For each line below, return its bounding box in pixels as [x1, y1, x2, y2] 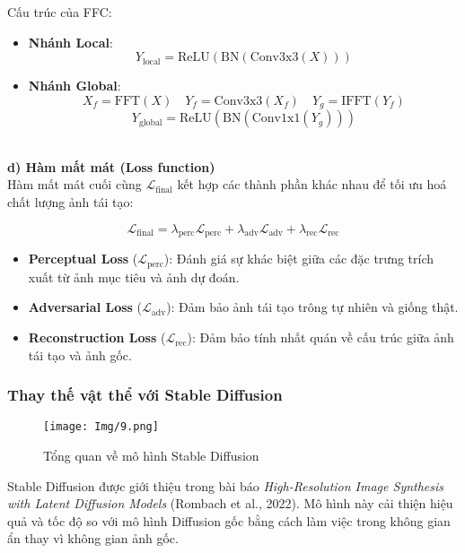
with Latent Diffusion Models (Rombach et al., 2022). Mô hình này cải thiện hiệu [7, 494, 453, 513]
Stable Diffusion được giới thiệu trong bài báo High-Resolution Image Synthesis [7, 476, 444, 495]
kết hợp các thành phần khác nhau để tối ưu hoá [177, 175, 447, 194]
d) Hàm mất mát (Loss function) [7, 157, 215, 176]
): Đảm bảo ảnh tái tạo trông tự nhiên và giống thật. [166, 298, 459, 316]
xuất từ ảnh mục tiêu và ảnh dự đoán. [28, 267, 240, 286]
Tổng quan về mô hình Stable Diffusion [43, 446, 259, 465]
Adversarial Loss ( [28, 298, 143, 316]
